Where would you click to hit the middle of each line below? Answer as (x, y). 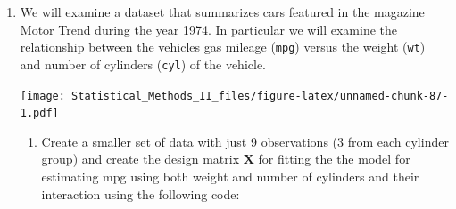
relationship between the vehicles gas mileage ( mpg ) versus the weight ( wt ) (223, 47)
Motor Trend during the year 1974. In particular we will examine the (208, 29)
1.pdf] (39, 113)
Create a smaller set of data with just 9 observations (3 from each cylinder (245, 141)
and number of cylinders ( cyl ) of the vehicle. (143, 64)
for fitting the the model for (334, 159)
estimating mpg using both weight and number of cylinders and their (230, 176)
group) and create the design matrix (141, 159)
